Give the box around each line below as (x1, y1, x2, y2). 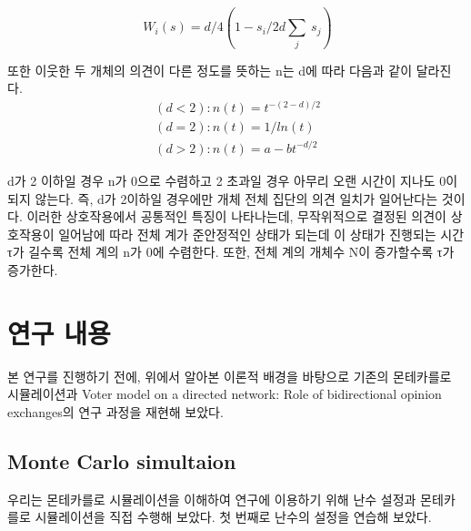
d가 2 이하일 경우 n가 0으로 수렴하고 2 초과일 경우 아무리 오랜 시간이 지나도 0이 (7, 171, 458, 189)
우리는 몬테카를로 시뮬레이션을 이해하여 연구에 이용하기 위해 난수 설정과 (7, 489, 416, 508)
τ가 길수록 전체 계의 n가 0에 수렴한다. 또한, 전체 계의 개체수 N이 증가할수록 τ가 (7, 242, 455, 261)
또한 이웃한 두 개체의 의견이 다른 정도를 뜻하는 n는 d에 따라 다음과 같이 (7, 60, 413, 79)
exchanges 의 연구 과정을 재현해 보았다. (7, 402, 224, 421)
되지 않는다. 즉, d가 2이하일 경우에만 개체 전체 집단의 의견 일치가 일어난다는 (7, 189, 438, 208)
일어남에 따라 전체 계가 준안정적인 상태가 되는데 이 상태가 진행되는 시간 (58, 224, 465, 243)
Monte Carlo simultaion (7, 446, 236, 475)
